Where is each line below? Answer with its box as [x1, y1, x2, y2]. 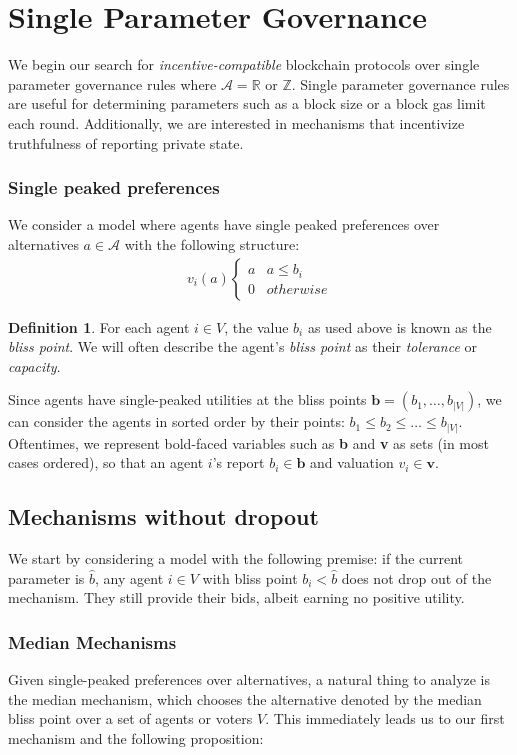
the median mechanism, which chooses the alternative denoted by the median [8, 688, 482, 709]
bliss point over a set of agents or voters [8, 708, 253, 729]
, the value [224, 316, 289, 337]
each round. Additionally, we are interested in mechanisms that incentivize [8, 112, 465, 133]
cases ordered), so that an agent [8, 452, 204, 473]
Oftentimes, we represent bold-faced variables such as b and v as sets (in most [8, 432, 489, 453]
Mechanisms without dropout [8, 501, 319, 532]
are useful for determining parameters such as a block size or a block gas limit [8, 93, 486, 114]
